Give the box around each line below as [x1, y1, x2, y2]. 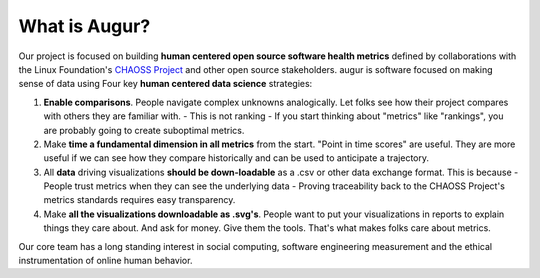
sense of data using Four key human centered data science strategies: [18, 78, 313, 90]
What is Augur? [18, 15, 151, 37]
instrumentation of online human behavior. [18, 255, 193, 267]
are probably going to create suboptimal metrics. [43, 124, 245, 136]
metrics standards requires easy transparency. [43, 194, 236, 206]
